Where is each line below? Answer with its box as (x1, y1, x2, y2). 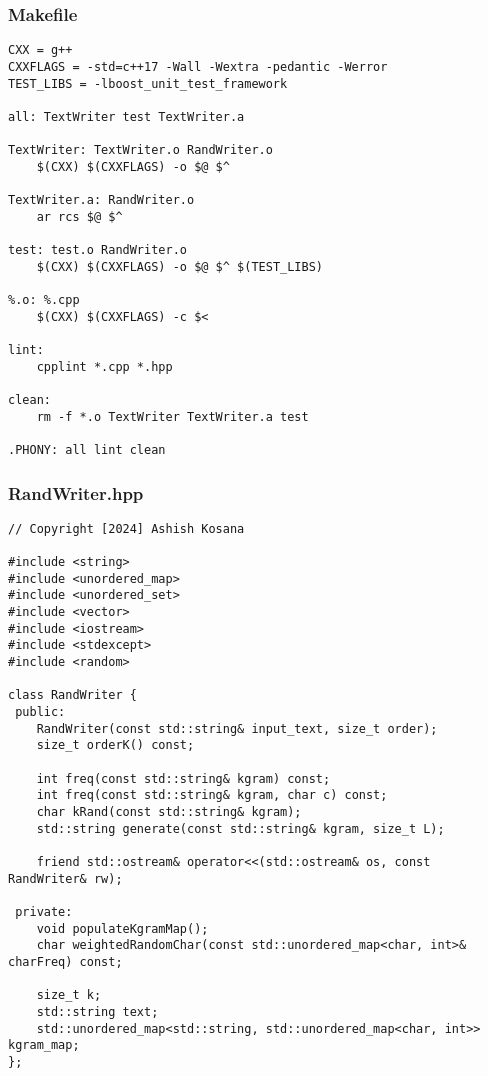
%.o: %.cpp (8, 293, 80, 308)
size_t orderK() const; (36, 738, 195, 753)
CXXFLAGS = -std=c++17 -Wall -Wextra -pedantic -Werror (8, 59, 388, 74)
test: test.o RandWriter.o (8, 243, 187, 258)
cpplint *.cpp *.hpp (36, 359, 173, 374)
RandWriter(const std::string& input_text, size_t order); (36, 721, 438, 736)
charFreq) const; (8, 954, 123, 969)
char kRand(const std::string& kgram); (36, 805, 302, 819)
